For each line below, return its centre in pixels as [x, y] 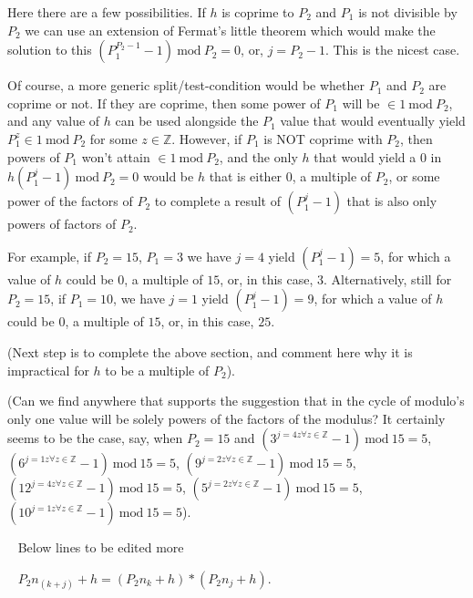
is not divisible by [408, 12]
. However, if [207, 138]
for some [113, 138]
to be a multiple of [157, 370]
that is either [246, 176]
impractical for [48, 370]
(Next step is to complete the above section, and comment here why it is [210, 351]
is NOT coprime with [323, 138]
